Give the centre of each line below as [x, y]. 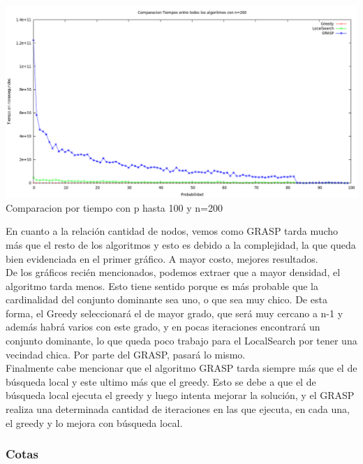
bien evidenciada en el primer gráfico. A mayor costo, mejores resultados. [162, 258]
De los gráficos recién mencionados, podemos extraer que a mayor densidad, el [173, 272]
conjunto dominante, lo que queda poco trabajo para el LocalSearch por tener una [181, 341]
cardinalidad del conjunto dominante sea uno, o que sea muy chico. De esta [166, 299]
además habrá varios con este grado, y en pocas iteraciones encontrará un [163, 327]
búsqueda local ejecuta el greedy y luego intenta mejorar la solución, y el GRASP [180, 395]
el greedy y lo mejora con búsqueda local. [94, 422]
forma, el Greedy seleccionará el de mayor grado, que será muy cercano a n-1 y [175, 313]
